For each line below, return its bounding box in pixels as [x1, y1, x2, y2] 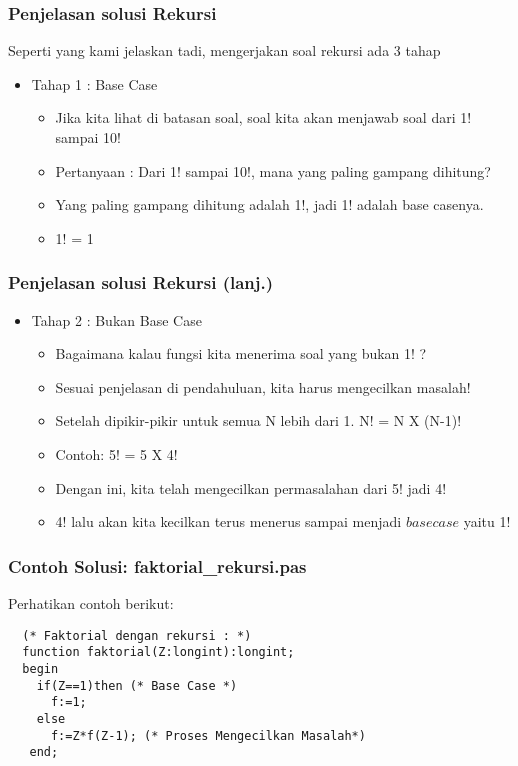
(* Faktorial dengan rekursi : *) [22, 628, 252, 643]
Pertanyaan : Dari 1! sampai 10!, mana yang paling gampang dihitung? [55, 160, 491, 181]
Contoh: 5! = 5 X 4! [55, 443, 178, 464]
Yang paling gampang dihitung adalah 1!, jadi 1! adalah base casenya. [55, 194, 484, 215]
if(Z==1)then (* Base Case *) [36, 678, 238, 693]
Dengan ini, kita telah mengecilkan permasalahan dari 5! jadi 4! [55, 477, 447, 498]
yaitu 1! [463, 511, 511, 532]
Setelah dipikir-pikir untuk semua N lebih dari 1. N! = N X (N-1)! [55, 410, 462, 431]
